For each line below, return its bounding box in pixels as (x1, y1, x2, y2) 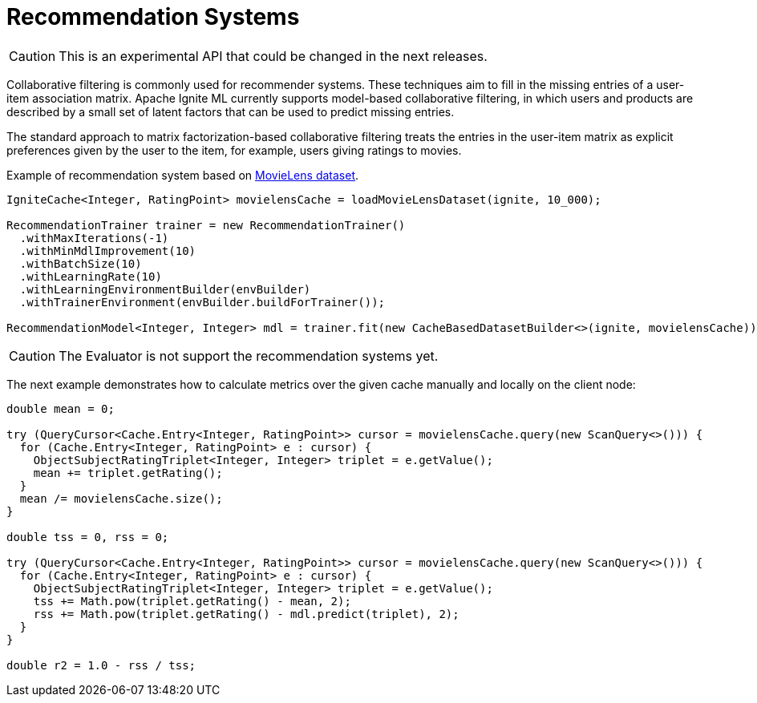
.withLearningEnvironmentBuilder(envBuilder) (19, 282, 311, 296)
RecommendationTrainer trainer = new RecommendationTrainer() (6, 218, 406, 232)
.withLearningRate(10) (19, 269, 162, 283)
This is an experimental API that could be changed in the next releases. (59, 47, 488, 64)
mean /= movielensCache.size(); (19, 491, 223, 505)
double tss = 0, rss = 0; (6, 530, 169, 543)
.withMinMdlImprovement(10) (19, 244, 196, 257)
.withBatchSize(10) (19, 257, 142, 270)
